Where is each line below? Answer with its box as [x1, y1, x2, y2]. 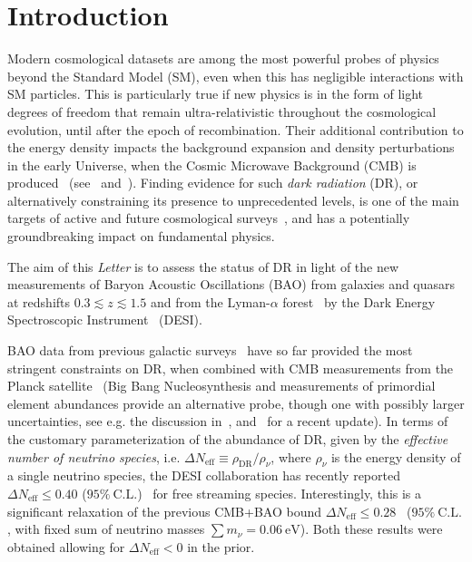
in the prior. [187, 537, 255, 556]
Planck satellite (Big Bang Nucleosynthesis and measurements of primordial [7, 376, 436, 395]
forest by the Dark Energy [282, 292, 436, 311]
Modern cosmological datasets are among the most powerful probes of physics [7, 49, 439, 68]
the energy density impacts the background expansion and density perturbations [7, 138, 455, 157]
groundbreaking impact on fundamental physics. [7, 227, 275, 246]
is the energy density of [330, 447, 461, 466]
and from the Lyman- [150, 292, 270, 311]
